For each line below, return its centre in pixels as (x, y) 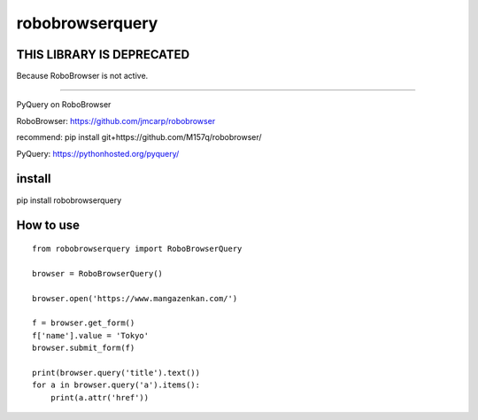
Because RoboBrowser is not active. (82, 76)
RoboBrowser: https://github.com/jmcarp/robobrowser (116, 121)
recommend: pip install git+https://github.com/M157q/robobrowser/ (139, 137)
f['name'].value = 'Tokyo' (91, 335)
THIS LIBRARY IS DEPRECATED (103, 54)
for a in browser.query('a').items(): (116, 385)
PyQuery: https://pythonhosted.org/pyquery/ (98, 153)
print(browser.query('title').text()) (116, 373)
